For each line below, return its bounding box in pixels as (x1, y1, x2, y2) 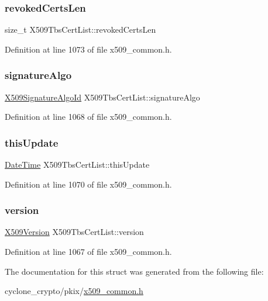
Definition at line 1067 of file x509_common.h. (5, 245, 172, 258)
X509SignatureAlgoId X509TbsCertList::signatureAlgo (5, 91, 200, 103)
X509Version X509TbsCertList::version (5, 226, 144, 238)
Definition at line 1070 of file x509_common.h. (5, 178, 172, 190)
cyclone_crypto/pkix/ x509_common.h (5, 285, 143, 297)
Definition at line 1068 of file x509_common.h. (5, 110, 172, 123)
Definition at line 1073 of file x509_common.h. (5, 43, 172, 55)
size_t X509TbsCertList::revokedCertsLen (5, 23, 156, 36)
